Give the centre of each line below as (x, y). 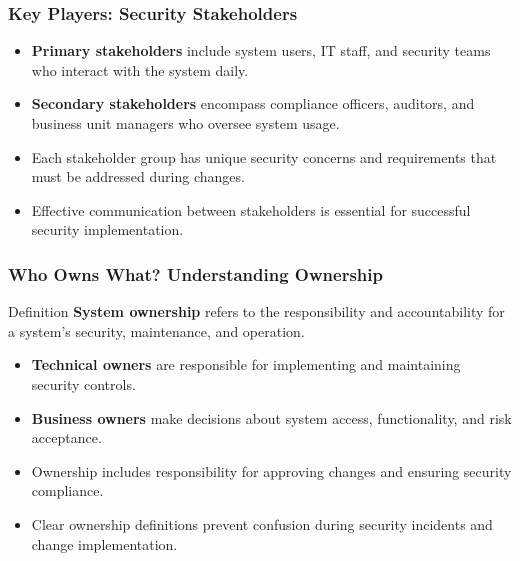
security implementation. (107, 229)
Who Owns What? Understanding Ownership (195, 273)
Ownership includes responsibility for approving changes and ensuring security (271, 470)
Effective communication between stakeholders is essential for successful (251, 209)
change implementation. (104, 543)
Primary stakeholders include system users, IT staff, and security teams (261, 50)
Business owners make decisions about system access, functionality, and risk (271, 417)
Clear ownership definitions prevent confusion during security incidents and (262, 523)
